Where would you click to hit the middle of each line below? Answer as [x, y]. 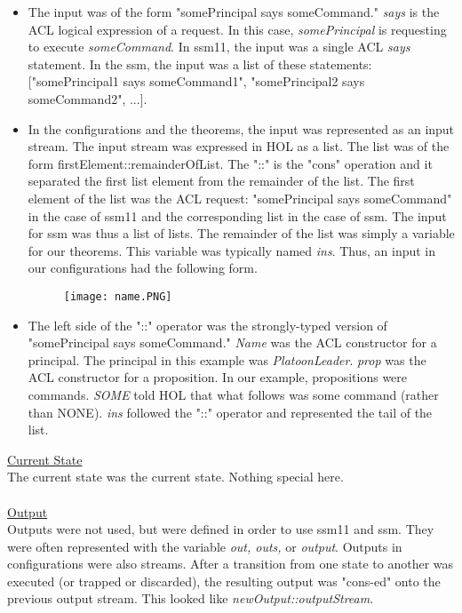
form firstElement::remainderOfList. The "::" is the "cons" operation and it [230, 163]
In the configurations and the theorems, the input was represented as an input [241, 128]
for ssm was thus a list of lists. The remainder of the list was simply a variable [241, 233]
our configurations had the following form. [143, 268]
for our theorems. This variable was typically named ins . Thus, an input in [232, 250]
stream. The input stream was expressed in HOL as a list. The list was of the [239, 146]
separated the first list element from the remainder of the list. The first [221, 181]
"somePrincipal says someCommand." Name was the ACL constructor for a [232, 342]
